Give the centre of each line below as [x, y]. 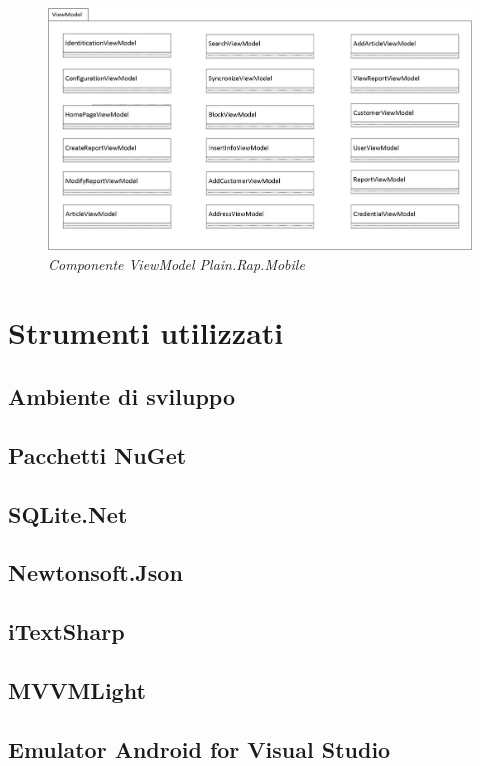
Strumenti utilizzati [146, 332]
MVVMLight [77, 689]
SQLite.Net [68, 513]
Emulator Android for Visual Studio [199, 748]
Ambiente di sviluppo [121, 396]
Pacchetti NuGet [97, 454]
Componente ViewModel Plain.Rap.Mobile [176, 263]
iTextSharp [66, 631]
